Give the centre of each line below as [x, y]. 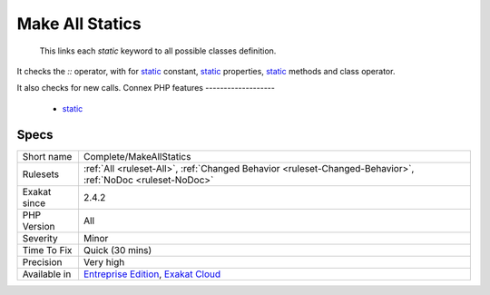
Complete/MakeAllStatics [137, 156]
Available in [47, 274]
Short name [47, 156]
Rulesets [40, 174]
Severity [40, 238]
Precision [42, 261]
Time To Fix [47, 250]
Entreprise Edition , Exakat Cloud [152, 274]
